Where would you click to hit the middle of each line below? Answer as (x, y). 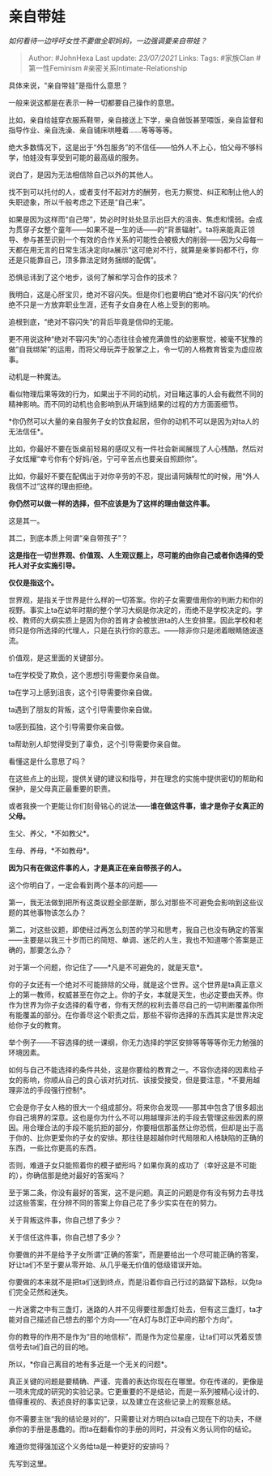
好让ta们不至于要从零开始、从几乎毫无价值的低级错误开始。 (107, 1264)
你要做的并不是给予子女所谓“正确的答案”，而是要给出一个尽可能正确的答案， (136, 1254)
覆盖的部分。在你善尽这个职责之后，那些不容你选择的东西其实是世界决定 (143, 1015)
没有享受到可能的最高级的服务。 (89, 157)
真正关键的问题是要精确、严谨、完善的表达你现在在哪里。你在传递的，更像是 (136, 1381)
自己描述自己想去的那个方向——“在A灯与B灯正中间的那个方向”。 (130, 1319)
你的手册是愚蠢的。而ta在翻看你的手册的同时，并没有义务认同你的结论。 (136, 1429)
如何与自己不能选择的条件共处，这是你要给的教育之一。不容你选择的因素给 (132, 1069)
